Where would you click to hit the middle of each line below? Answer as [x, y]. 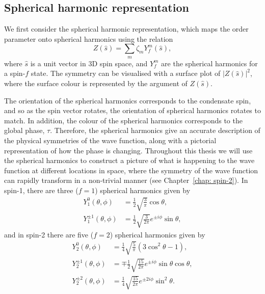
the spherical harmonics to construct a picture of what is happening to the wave [129, 160]
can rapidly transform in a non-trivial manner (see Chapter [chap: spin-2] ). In [126, 180]
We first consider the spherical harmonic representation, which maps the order [126, 29]
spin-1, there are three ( [41, 190]
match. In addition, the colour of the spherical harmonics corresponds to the [123, 120]
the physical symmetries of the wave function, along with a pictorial [110, 140]
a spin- [15, 73]
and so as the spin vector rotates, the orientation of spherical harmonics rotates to [132, 110]
